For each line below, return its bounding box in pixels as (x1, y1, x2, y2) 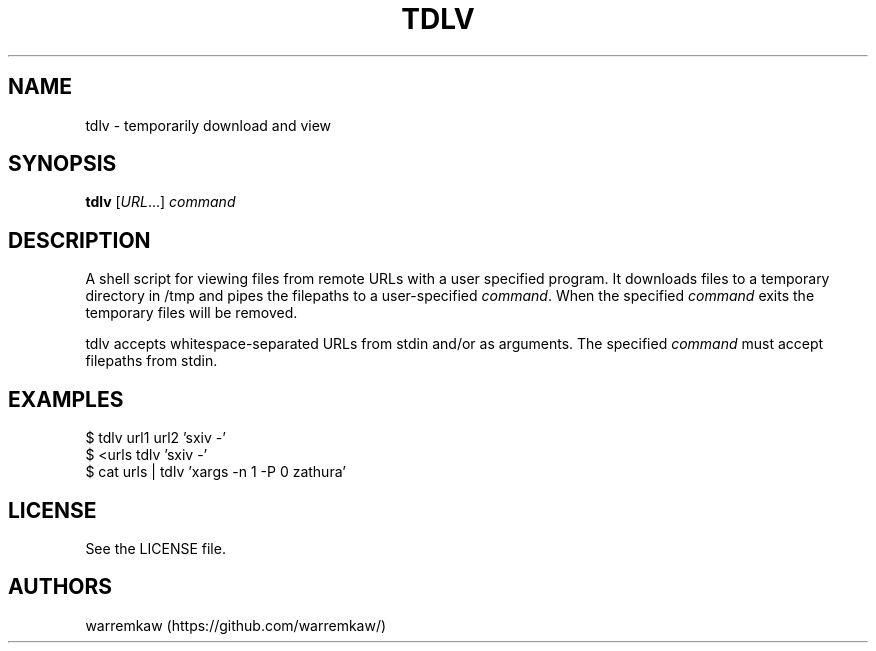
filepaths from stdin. (85, 352, 218, 370)
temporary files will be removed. (85, 304, 298, 322)
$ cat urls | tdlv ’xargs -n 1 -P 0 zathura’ (85, 463, 346, 481)
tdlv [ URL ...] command (85, 193, 236, 211)
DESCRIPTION (8, 227, 151, 253)
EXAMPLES (8, 386, 124, 412)
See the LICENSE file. (85, 539, 226, 557)
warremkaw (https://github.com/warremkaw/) (85, 616, 387, 634)
